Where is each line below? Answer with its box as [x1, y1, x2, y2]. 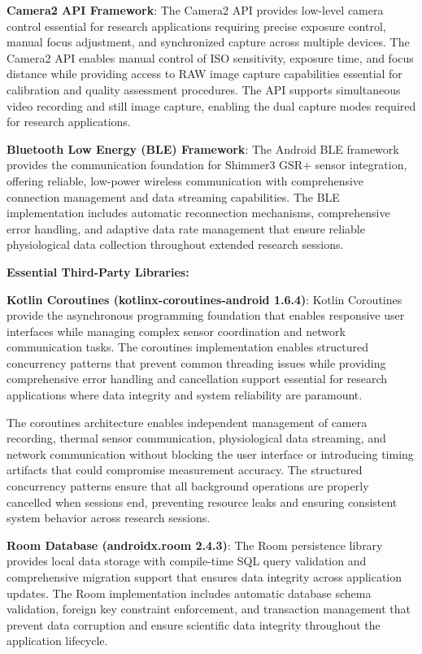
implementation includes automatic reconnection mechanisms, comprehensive [7, 204, 390, 221]
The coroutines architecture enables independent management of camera [7, 413, 368, 430]
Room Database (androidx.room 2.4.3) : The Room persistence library [7, 536, 383, 553]
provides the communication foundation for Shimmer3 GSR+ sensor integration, [7, 156, 407, 173]
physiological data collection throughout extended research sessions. [7, 236, 344, 253]
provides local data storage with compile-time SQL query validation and [7, 552, 367, 569]
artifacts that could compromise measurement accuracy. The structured [7, 461, 363, 478]
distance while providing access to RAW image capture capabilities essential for [7, 65, 402, 82]
